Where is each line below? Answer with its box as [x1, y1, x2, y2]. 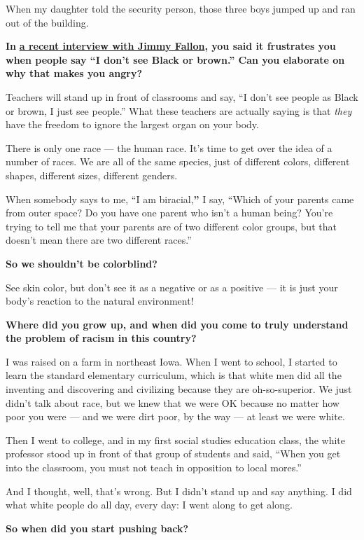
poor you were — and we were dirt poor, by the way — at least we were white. [6, 409, 345, 424]
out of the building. [6, 15, 89, 29]
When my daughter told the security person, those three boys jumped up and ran [6, 1, 356, 15]
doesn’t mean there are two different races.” [6, 233, 192, 247]
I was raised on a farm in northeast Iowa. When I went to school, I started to [6, 354, 337, 368]
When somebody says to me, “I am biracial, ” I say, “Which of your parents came [6, 191, 354, 206]
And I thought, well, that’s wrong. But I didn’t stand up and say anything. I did [6, 483, 352, 498]
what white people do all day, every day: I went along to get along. [6, 497, 293, 512]
